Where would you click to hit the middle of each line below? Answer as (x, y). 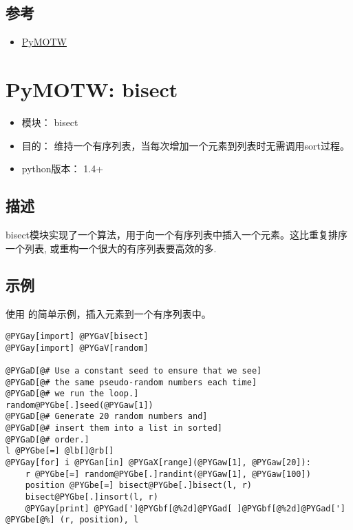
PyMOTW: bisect (92, 89)
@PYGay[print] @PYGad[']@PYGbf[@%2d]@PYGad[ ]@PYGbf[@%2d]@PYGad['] (185, 508)
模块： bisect (50, 122)
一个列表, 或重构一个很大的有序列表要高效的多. (111, 248)
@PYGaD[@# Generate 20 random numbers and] (107, 417)
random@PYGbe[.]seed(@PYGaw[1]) (79, 405)
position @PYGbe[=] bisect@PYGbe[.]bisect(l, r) (138, 486)
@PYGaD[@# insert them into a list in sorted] (114, 428)
